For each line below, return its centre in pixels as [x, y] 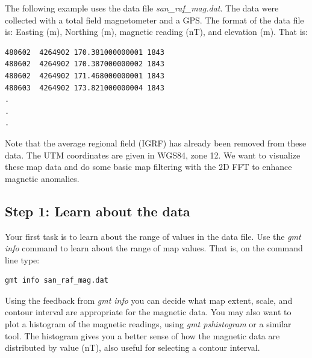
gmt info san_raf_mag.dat [57, 281]
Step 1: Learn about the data [98, 211]
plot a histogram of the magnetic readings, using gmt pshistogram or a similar [148, 324]
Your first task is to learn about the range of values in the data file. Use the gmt [153, 236]
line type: [22, 259]
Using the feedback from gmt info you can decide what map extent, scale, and [149, 300]
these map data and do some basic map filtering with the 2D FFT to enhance [148, 167]
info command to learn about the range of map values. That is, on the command [154, 248]
